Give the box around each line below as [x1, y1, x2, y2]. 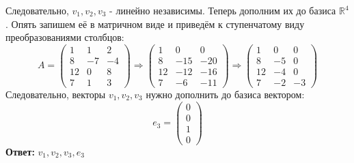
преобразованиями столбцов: [5, 30, 124, 44]
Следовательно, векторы [5, 87, 106, 101]
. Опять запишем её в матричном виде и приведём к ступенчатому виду [5, 16, 305, 31]
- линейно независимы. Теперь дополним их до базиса [109, 3, 336, 17]
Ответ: [5, 144, 35, 158]
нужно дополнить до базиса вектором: [146, 87, 305, 101]
